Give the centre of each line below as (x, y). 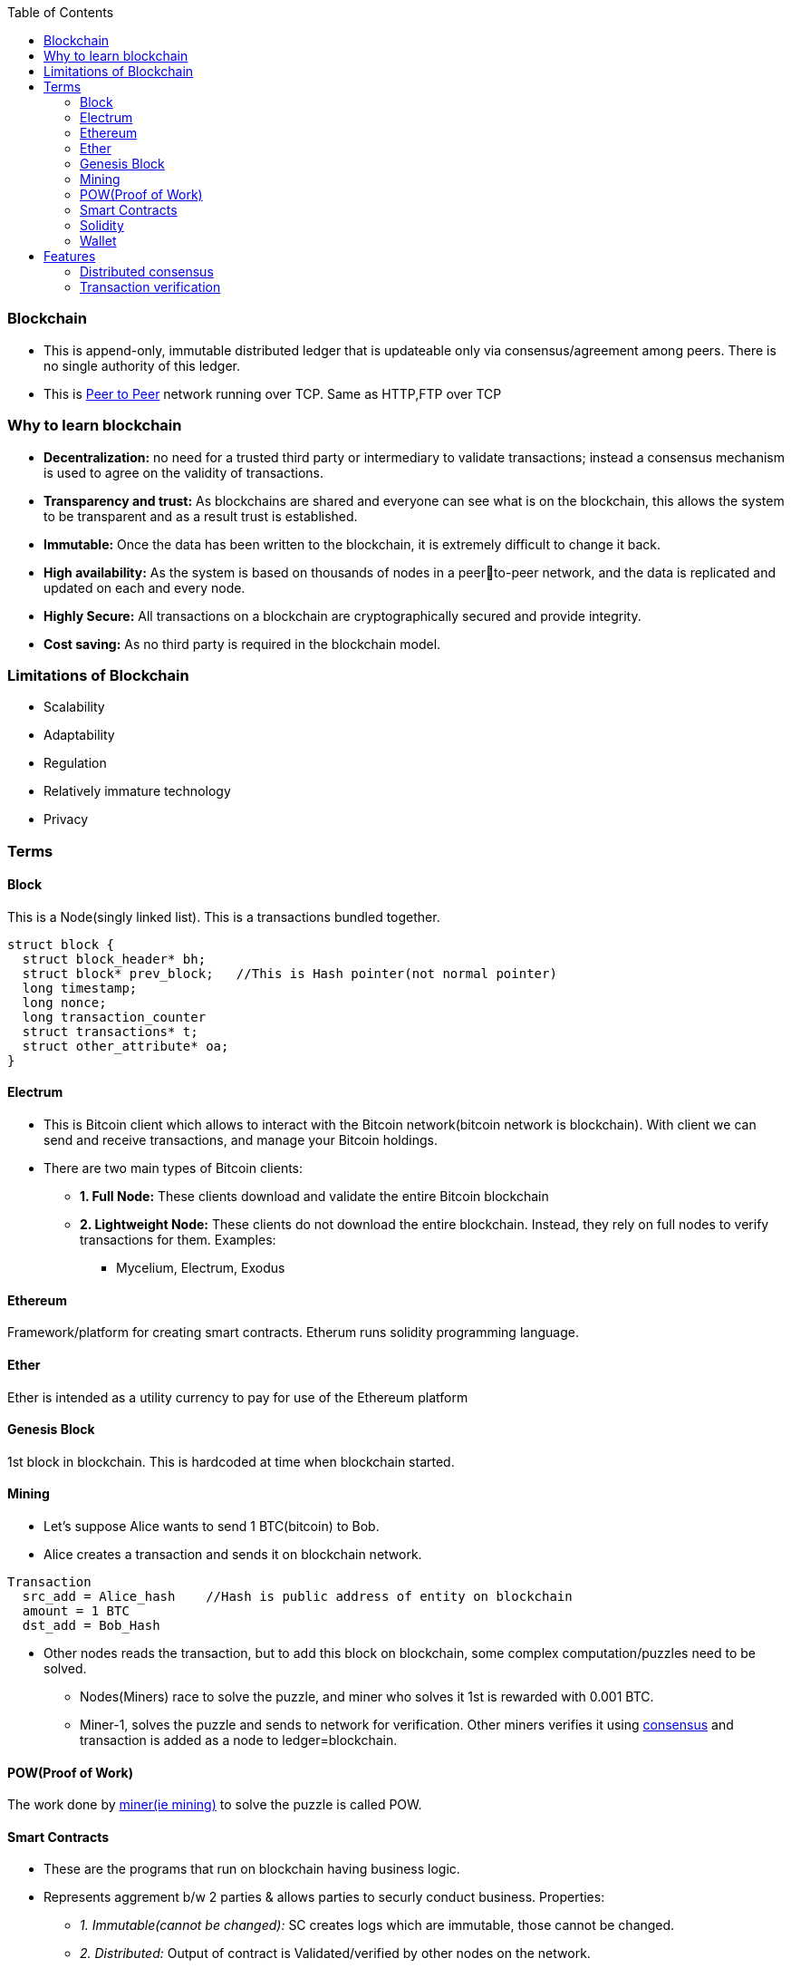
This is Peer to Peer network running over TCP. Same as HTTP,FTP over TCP (273, 393)
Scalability (74, 707)
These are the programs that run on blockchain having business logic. (252, 1869)
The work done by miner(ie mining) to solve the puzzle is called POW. (215, 1805)
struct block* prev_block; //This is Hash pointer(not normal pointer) (289, 973)
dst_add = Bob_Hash (91, 1625)
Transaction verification (150, 287)
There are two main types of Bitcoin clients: (174, 1168)
